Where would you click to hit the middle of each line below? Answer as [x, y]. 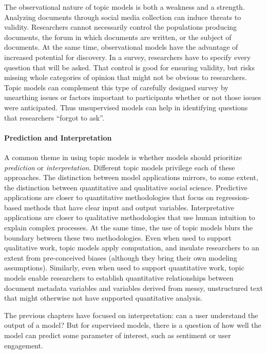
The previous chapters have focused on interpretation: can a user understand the [131, 315]
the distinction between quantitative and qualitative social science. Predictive [126, 187]
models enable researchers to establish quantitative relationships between [119, 278]
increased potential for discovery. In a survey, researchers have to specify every [128, 57]
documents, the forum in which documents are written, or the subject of [118, 37]
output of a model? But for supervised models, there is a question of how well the [133, 325]
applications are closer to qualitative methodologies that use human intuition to [130, 217]
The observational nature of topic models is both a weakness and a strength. [125, 7]
